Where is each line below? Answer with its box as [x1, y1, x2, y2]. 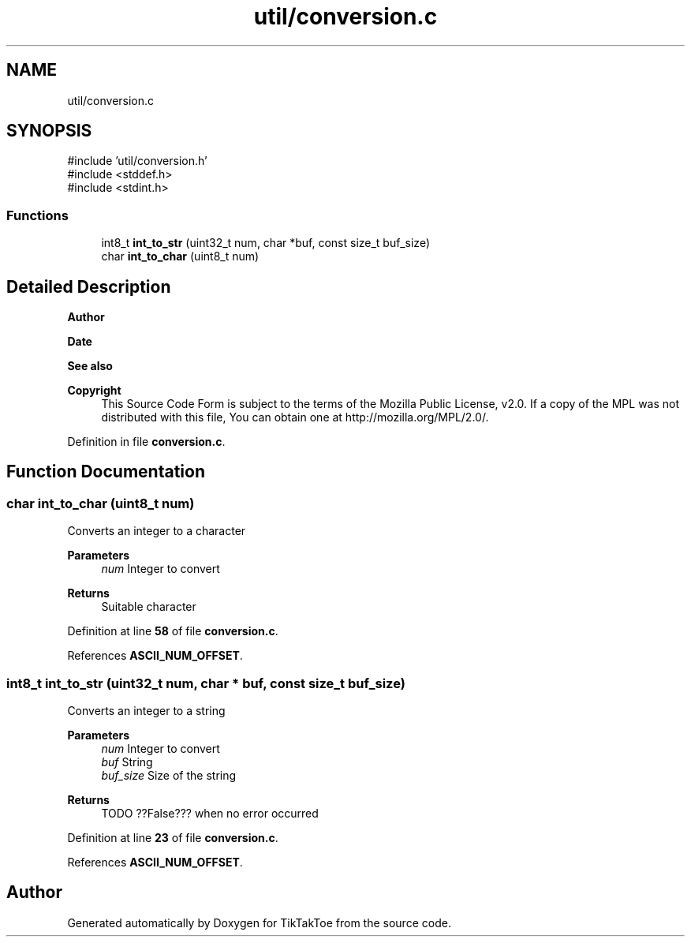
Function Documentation [6, 462, 205, 482]
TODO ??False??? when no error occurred [101, 806, 319, 820]
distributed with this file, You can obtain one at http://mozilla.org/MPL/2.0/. [101, 410, 489, 425]
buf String [101, 755, 153, 769]
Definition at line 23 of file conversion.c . [67, 831, 278, 844]
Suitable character [101, 600, 196, 614]
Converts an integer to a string [67, 704, 226, 717]
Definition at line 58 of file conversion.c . [67, 624, 278, 638]
